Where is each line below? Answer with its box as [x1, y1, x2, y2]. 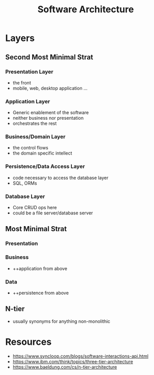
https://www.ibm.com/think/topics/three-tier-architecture [12, 358, 134, 364]
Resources [5, 336, 52, 347]
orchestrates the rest [12, 120, 57, 126]
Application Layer [5, 98, 50, 105]
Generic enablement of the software [12, 109, 89, 116]
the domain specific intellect [12, 150, 72, 157]
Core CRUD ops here [12, 205, 57, 211]
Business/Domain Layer [5, 133, 66, 140]
